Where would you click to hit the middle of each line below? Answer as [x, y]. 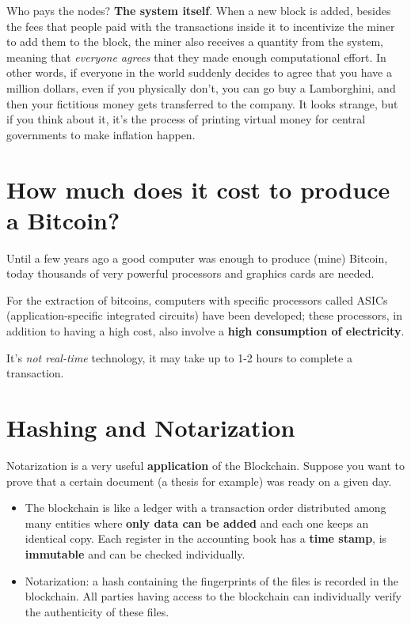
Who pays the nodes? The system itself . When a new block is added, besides [199, 10]
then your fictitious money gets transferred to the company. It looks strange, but [202, 103]
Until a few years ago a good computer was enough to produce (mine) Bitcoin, [197, 258]
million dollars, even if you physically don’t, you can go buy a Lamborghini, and [201, 87]
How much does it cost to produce [198, 189]
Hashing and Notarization [151, 427]
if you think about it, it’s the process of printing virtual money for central [186, 119]
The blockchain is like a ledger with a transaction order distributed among [205, 508]
